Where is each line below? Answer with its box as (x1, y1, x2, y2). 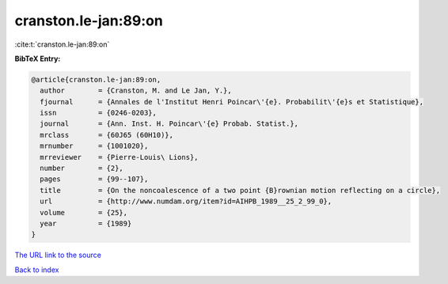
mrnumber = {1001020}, (40, 142, 149, 150)
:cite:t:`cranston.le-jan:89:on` (14, 40, 110, 49)
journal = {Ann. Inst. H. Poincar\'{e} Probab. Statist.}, (40, 119, 299, 128)
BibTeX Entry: (14, 54, 61, 63)
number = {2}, (40, 164, 124, 173)
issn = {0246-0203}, (40, 108, 158, 118)
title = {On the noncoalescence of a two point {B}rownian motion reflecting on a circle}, (40, 186, 441, 195)
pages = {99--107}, (40, 175, 149, 184)
